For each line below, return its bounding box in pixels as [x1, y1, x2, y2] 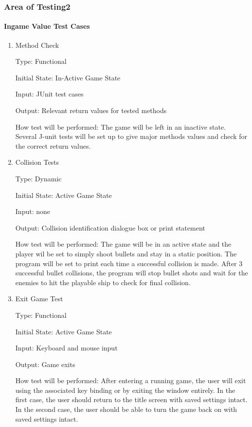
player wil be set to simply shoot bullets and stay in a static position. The [15, 248, 237, 258]
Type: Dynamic [15, 173, 62, 183]
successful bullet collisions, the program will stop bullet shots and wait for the [15, 268, 248, 278]
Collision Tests [15, 157, 59, 167]
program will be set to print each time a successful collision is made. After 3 [15, 258, 243, 268]
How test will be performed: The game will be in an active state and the [15, 239, 232, 249]
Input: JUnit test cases [15, 89, 84, 99]
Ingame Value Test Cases [4, 21, 90, 31]
